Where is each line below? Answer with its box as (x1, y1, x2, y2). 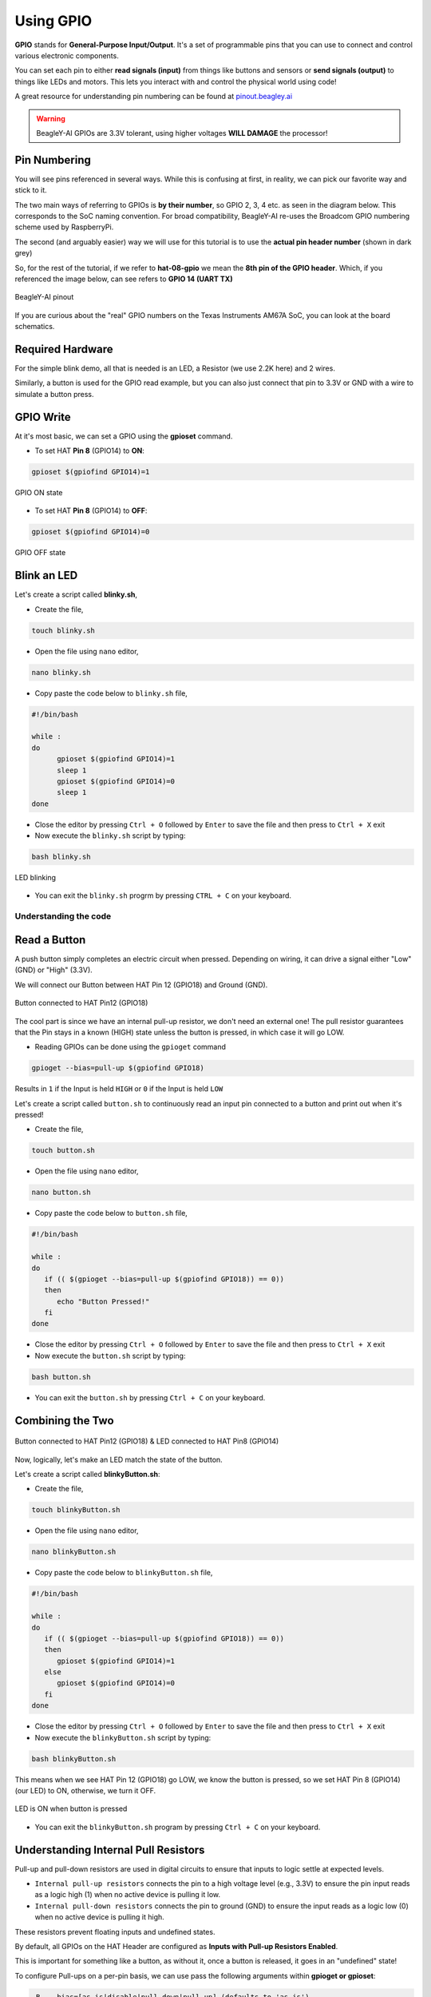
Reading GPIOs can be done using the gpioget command (34, 1042, 227, 1052)
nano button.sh (31, 1188, 91, 1197)
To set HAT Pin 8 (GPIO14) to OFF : (34, 506, 148, 515)
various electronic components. (14, 50, 119, 60)
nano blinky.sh (31, 668, 91, 677)
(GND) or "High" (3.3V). (14, 965, 93, 975)
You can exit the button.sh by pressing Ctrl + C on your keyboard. (34, 1392, 266, 1402)
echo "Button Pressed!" (57, 1296, 150, 1306)
